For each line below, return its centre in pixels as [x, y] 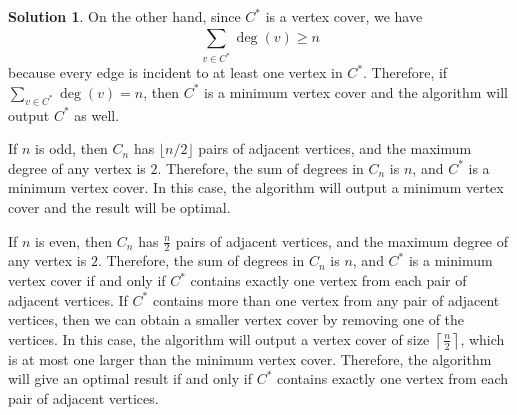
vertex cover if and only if [87, 280]
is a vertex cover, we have [344, 16]
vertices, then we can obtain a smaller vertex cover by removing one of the [236, 319]
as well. [97, 114]
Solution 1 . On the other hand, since [124, 16]
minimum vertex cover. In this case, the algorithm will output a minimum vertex [256, 187]
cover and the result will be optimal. [119, 207]
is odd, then [71, 148]
